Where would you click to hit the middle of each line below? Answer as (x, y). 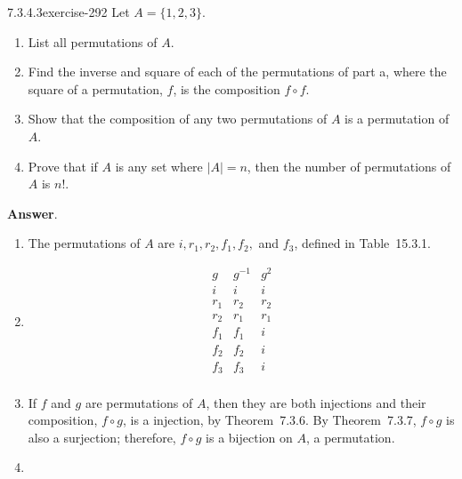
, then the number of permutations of (349, 166)
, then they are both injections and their (316, 402)
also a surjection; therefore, (102, 437)
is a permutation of (397, 119)
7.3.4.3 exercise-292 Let (69, 12)
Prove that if (63, 166)
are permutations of (139, 402)
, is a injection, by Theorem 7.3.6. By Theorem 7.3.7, (269, 420)
